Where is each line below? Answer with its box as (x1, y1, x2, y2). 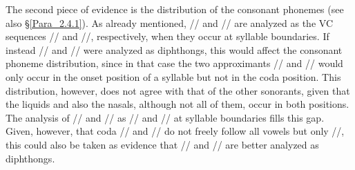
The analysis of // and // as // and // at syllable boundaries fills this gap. (6, 110, 325, 124)
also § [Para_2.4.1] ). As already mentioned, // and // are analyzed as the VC (6, 15, 333, 30)
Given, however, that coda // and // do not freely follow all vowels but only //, (6, 124, 345, 138)
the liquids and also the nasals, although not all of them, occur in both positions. (6, 97, 349, 111)
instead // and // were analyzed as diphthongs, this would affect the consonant (6, 42, 343, 57)
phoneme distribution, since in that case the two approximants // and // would (6, 56, 343, 70)
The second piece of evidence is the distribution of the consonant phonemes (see (6, 2, 344, 16)
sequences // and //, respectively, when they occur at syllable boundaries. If (6, 29, 329, 44)
